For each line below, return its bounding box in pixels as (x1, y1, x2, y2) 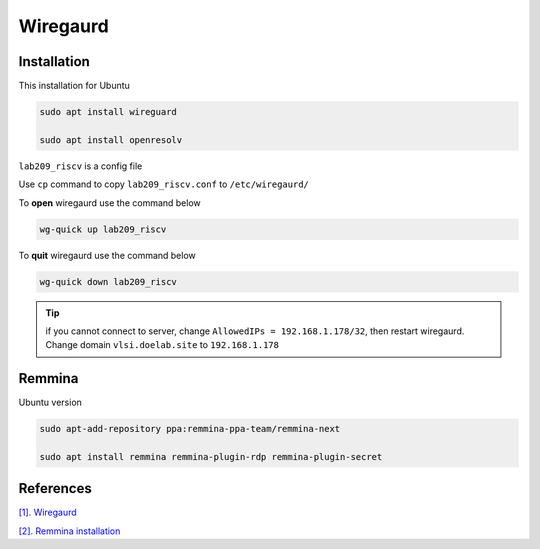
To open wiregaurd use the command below (18, 196, 202, 209)
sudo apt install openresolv (39, 134, 183, 145)
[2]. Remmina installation (18, 525, 121, 537)
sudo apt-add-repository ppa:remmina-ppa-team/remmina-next (39, 423, 341, 435)
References (18, 480, 92, 497)
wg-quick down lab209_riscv (39, 276, 177, 287)
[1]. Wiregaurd (18, 506, 77, 519)
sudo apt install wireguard (39, 106, 177, 118)
